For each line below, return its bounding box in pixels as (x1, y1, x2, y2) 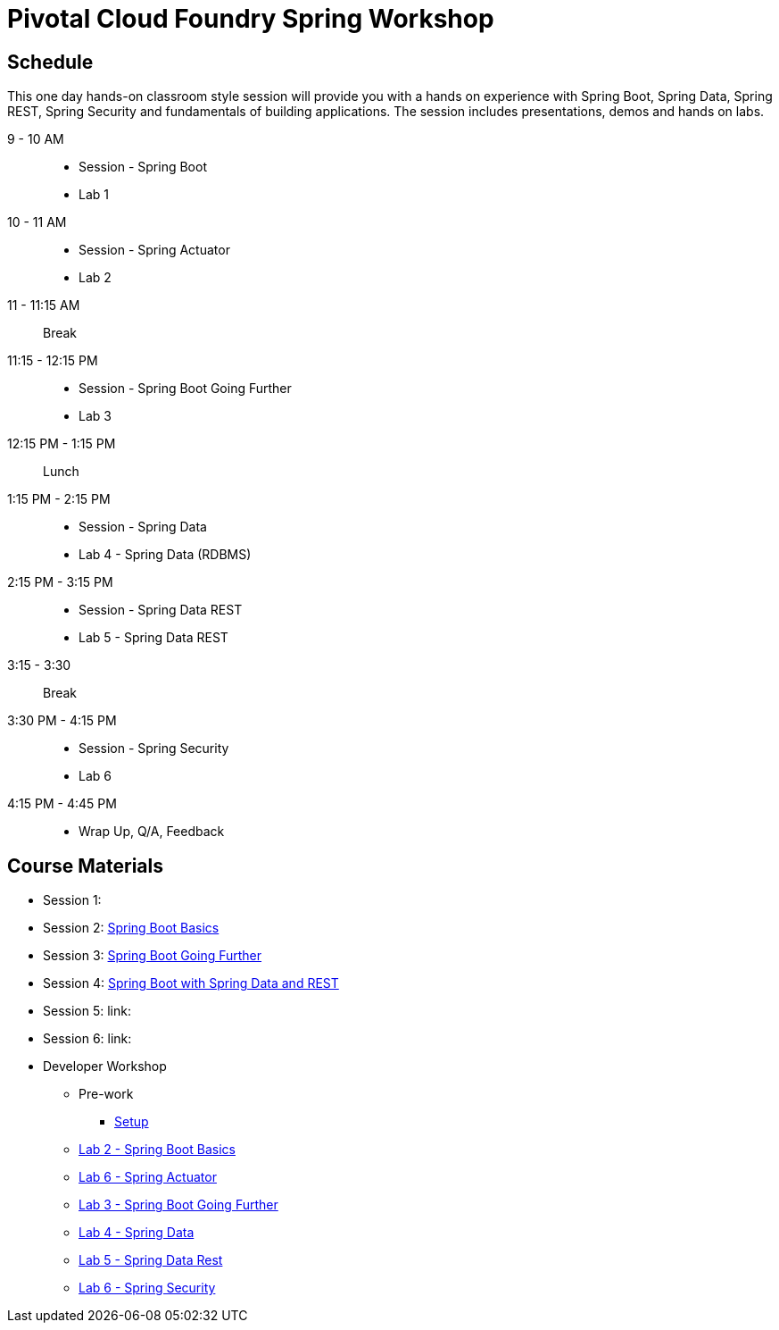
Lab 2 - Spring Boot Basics (79, 1142, 236, 1158)
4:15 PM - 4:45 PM (7, 796, 117, 812)
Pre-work (79, 1086, 134, 1102)
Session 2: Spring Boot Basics (43, 920, 220, 936)
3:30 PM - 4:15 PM (7, 713, 117, 729)
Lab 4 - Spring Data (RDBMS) (79, 547, 252, 563)
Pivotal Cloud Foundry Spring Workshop (7, 4, 494, 34)
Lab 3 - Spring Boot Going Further (79, 1197, 278, 1213)
